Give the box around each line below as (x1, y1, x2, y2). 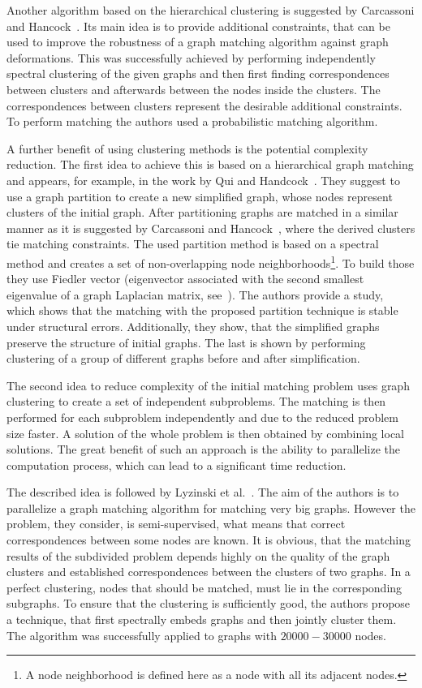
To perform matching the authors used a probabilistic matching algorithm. (6, 113, 378, 130)
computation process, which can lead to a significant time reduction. (6, 456, 347, 473)
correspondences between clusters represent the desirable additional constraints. (6, 97, 403, 114)
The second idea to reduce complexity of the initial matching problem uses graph (6, 376, 410, 393)
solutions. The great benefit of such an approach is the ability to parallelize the (6, 441, 400, 458)
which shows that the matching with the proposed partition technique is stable (6, 302, 398, 319)
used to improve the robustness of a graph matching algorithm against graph (6, 33, 389, 50)
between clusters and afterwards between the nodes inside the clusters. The (6, 80, 381, 97)
